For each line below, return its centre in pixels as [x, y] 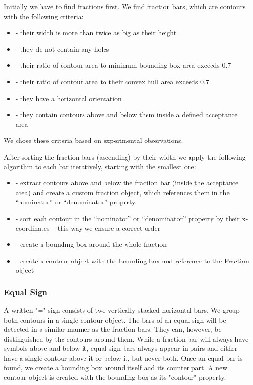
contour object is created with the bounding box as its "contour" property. [115, 377]
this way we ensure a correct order [109, 228]
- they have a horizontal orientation [68, 98]
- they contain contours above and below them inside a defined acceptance [126, 114]
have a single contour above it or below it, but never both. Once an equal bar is [123, 358]
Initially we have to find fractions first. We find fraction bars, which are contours [125, 6]
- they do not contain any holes [62, 49]
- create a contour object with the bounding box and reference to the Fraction [132, 260]
